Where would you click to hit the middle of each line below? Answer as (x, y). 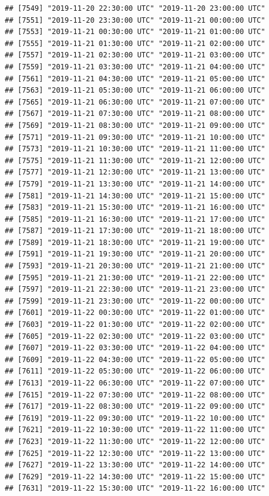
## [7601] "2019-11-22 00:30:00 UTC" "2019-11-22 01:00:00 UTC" (135, 313)
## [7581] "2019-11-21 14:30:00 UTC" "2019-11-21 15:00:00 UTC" (135, 196)
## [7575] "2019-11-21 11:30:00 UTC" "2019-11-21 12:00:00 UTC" (135, 160)
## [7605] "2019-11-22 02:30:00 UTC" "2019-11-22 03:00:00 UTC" (135, 336)
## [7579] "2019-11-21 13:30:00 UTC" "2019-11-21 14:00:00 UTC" (135, 184)
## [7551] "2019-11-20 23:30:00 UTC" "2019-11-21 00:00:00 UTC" (135, 20)
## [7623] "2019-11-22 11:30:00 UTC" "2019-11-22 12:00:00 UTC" (135, 441)
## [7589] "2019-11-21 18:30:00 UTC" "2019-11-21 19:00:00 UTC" (135, 242)
